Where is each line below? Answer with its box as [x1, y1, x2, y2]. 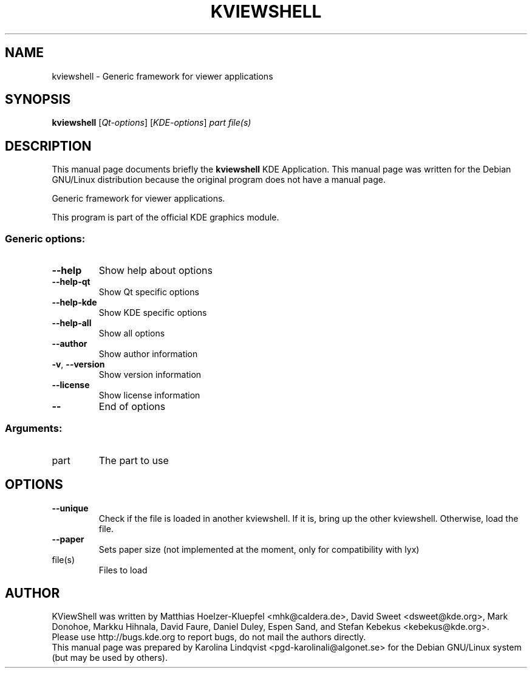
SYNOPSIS [5, 92, 71, 108]
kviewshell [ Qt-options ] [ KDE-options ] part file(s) [52, 117, 251, 128]
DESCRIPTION [5, 138, 92, 154]
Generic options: [5, 232, 86, 245]
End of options [98, 400, 166, 413]
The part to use [98, 454, 169, 466]
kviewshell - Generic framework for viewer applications [52, 70, 273, 81]
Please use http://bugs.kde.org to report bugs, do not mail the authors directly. [52, 632, 366, 643]
